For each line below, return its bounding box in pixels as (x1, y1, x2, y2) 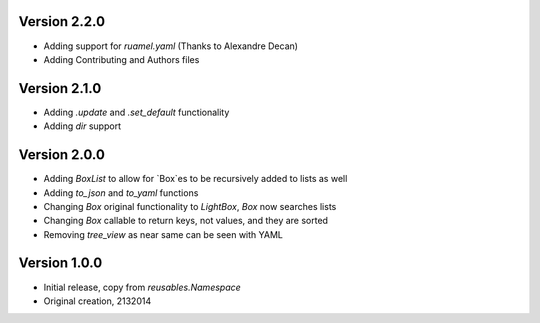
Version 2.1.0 (18, 80, 102, 97)
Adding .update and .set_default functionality (43, 106, 230, 118)
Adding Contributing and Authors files (43, 53, 200, 65)
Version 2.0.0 (18, 146, 105, 164)
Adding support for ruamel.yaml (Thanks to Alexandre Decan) (43, 40, 299, 52)
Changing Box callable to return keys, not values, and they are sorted (43, 215, 329, 227)
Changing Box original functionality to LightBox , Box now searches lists (43, 200, 337, 212)
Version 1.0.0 (18, 255, 103, 272)
